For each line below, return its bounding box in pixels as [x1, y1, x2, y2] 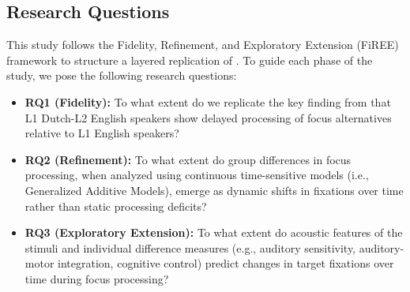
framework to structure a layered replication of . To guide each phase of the [6, 51, 373, 68]
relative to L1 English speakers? [24, 125, 179, 141]
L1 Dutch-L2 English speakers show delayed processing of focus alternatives [24, 109, 392, 125]
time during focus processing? [24, 270, 169, 286]
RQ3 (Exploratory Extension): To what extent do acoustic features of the [24, 224, 403, 241]
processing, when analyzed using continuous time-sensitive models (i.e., [24, 167, 369, 183]
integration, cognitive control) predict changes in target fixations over [58, 255, 394, 271]
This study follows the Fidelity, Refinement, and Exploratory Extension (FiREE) [6, 36, 399, 53]
